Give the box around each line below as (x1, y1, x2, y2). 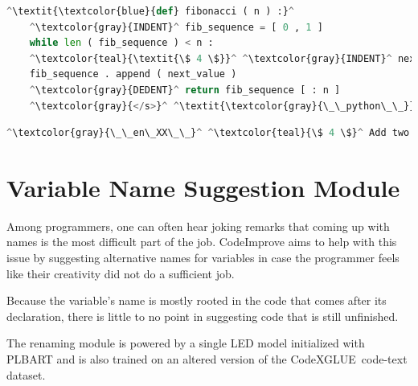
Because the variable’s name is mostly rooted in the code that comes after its (6, 292, 387, 309)
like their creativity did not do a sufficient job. (6, 265, 235, 281)
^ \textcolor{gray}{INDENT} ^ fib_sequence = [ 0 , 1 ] (29, 21, 323, 33)
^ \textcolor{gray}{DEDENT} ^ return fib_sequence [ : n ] (29, 84, 341, 96)
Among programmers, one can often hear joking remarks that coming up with (6, 217, 390, 234)
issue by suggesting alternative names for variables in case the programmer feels (6, 249, 400, 266)
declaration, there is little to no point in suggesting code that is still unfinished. (6, 307, 399, 324)
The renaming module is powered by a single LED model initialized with (6, 335, 365, 351)
